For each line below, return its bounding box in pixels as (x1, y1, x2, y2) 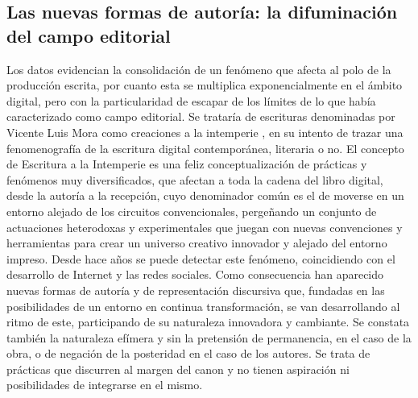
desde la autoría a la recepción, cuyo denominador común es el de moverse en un (6, 187, 404, 204)
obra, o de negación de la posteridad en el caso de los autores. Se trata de (6, 345, 370, 362)
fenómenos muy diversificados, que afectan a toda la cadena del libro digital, (6, 171, 383, 188)
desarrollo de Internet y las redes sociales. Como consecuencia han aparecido (6, 266, 384, 283)
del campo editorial (6, 23, 171, 48)
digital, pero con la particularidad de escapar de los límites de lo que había (6, 92, 376, 109)
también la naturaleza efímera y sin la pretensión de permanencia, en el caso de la (6, 329, 412, 346)
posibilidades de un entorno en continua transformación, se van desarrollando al (6, 297, 400, 314)
